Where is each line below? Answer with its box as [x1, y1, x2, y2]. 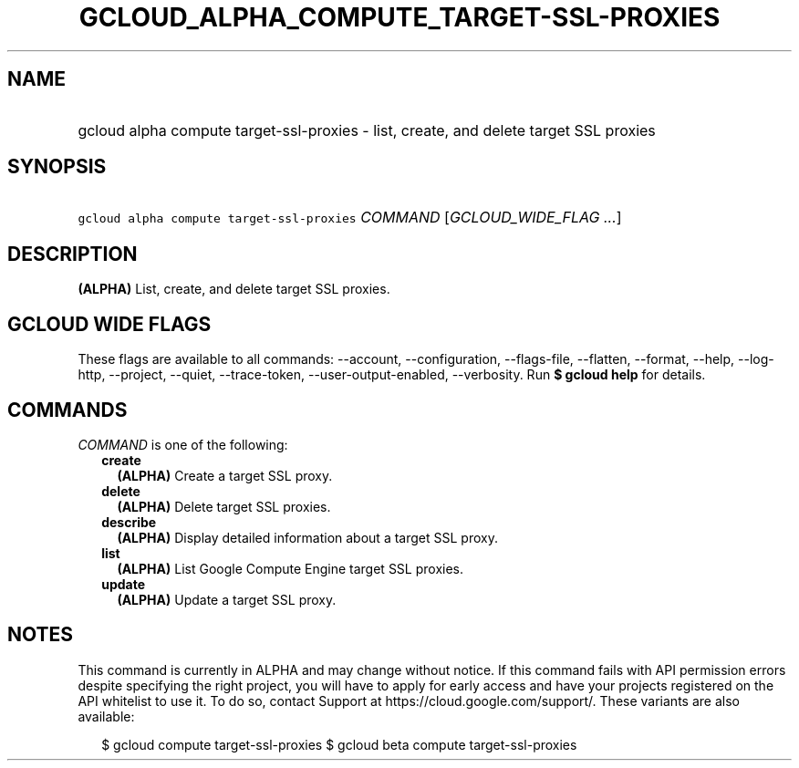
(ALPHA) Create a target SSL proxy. [117, 467, 333, 483]
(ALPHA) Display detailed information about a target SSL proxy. [117, 529, 498, 545]
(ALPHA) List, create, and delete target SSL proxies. [78, 281, 390, 297]
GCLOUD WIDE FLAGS [7, 312, 212, 336]
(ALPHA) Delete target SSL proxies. [117, 498, 331, 514]
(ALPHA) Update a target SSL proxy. [117, 591, 337, 607]
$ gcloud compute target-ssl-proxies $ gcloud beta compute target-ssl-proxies [101, 736, 577, 752]
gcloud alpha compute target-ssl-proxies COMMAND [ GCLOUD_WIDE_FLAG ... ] [78, 208, 622, 227]
